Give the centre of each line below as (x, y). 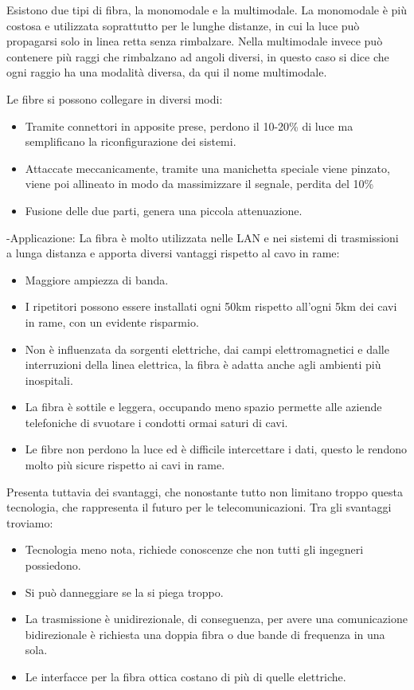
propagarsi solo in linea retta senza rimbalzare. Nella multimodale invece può (195, 41)
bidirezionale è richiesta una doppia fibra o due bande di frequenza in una (205, 634)
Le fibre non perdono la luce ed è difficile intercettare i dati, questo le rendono (216, 449)
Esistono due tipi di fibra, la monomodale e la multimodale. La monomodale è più (207, 10)
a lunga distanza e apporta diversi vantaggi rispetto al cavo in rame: (173, 253)
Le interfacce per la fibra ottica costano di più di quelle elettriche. (186, 676)
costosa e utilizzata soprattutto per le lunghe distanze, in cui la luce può (183, 25)
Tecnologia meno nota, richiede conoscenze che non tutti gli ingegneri (194, 549)
